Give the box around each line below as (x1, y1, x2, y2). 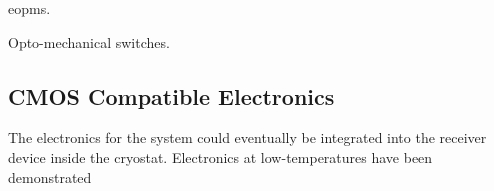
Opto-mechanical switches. (8, 31, 170, 52)
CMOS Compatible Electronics (8, 80, 335, 111)
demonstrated (8, 166, 92, 187)
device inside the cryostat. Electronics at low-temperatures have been (8, 146, 433, 167)
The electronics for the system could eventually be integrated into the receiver (8, 127, 487, 148)
